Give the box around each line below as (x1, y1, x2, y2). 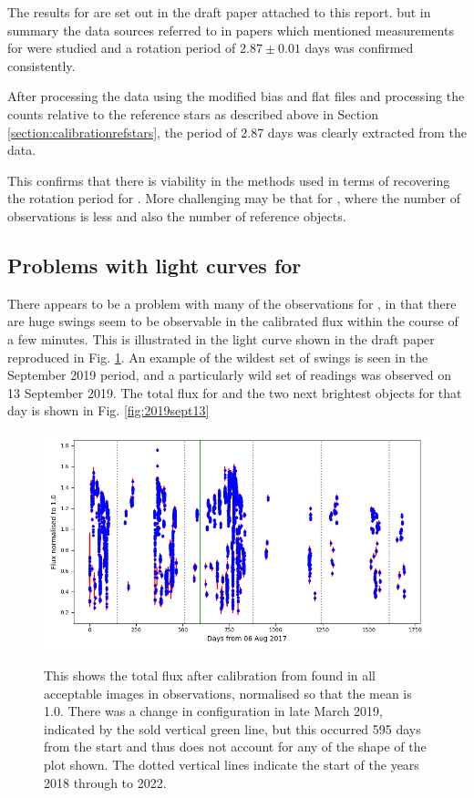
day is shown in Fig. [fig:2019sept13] (7, 401, 210, 420)
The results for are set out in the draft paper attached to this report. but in (7, 3, 431, 21)
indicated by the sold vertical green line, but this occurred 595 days (44, 719, 421, 738)
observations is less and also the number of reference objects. (7, 206, 346, 225)
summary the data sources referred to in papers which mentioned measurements (7, 20, 454, 39)
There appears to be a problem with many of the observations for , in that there (7, 293, 457, 312)
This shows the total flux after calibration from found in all (44, 665, 376, 684)
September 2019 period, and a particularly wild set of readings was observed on (7, 365, 452, 384)
